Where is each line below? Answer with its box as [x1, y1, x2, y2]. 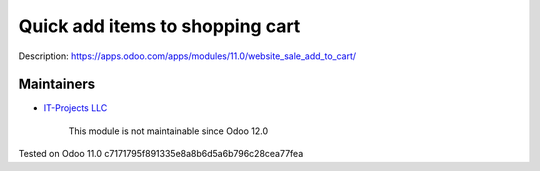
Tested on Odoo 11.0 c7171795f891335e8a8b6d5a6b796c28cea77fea [18, 148, 304, 160]
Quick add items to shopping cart [18, 15, 301, 37]
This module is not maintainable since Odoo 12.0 [68, 125, 269, 137]
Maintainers [18, 76, 96, 93]
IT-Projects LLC [43, 102, 108, 114]
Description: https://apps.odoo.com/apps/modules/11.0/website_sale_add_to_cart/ [18, 50, 357, 62]
